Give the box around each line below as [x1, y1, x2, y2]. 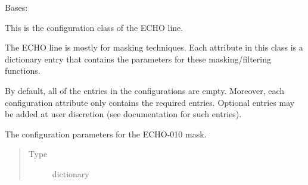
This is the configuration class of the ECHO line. [5, 21, 183, 33]
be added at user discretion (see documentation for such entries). [5, 108, 242, 120]
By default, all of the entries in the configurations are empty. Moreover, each [5, 84, 285, 96]
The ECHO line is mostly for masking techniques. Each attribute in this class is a [5, 41, 303, 54]
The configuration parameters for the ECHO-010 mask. [5, 127, 207, 140]
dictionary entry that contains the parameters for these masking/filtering [5, 52, 272, 65]
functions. [5, 64, 41, 77]
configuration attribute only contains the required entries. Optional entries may [5, 96, 295, 108]
